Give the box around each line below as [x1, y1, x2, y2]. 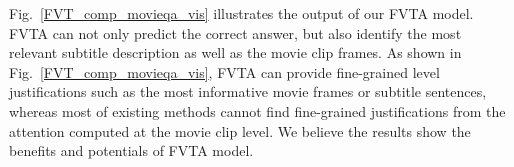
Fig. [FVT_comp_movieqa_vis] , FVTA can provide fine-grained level [9, 61, 440, 82]
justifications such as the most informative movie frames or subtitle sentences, [9, 81, 487, 102]
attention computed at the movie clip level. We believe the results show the [9, 120, 471, 141]
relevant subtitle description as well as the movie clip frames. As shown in [9, 42, 462, 63]
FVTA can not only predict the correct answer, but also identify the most [9, 22, 462, 43]
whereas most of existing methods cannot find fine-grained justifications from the [9, 100, 506, 121]
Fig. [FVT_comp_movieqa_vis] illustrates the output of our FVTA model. [9, 3, 474, 23]
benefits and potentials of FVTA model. [9, 140, 254, 161]
